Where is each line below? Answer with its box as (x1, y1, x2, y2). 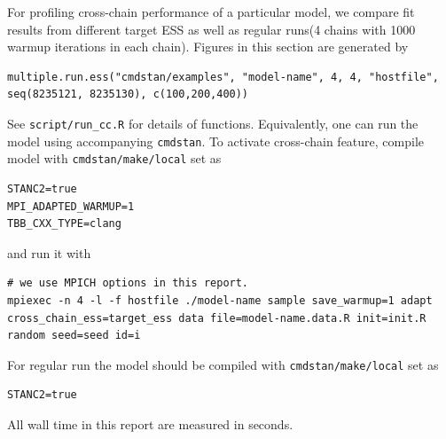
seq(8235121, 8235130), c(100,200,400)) (7, 88, 249, 101)
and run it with (7, 243, 91, 262)
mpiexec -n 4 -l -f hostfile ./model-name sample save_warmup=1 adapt (7, 294, 433, 307)
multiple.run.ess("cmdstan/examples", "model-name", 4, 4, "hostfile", (7, 70, 439, 83)
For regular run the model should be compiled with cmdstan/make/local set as (7, 355, 439, 373)
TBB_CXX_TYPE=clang (7, 217, 121, 231)
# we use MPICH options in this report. (7, 277, 249, 290)
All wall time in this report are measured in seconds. (7, 414, 293, 433)
